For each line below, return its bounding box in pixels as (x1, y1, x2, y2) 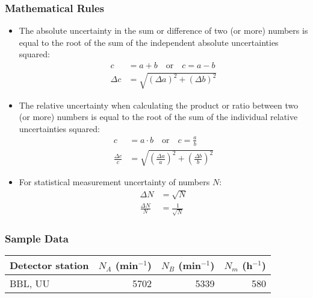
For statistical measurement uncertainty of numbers (19, 176, 210, 188)
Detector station (10, 258, 89, 272)
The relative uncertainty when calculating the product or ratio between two (19, 98, 299, 111)
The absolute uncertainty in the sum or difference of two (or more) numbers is (19, 24, 308, 37)
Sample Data (5, 230, 69, 246)
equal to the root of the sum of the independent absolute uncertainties (19, 36, 279, 48)
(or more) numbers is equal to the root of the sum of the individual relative (19, 110, 298, 123)
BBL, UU (10, 276, 50, 290)
